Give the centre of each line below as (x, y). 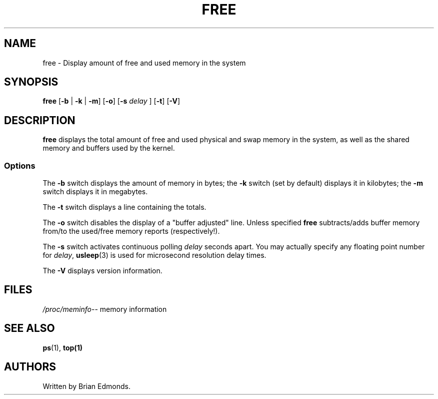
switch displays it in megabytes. (95, 192)
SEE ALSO (29, 328)
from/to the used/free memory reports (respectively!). (131, 231)
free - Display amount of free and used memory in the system (144, 63)
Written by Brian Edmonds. (86, 386)
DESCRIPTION (40, 120)
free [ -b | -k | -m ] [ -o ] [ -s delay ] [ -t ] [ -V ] (111, 101)
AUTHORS (30, 367)
